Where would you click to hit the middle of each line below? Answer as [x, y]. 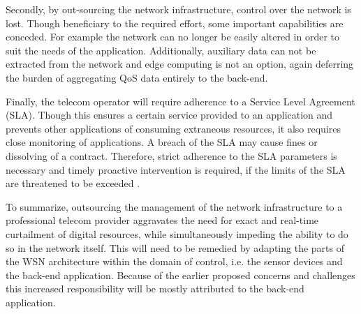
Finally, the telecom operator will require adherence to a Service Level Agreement [180, 101]
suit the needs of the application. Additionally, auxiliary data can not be [161, 50]
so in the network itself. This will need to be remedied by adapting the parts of [175, 247]
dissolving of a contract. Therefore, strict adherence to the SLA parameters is [171, 155]
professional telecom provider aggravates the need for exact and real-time [162, 220]
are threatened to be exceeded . [73, 183]
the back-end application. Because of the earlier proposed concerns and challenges [180, 275]
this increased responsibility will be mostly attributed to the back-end [155, 289]
